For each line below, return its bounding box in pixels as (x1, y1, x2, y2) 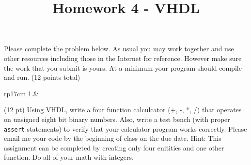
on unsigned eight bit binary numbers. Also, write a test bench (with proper (4, 114, 230, 124)
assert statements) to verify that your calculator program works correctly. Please (4, 123, 247, 134)
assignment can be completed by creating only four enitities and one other (4, 142, 224, 152)
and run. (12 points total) (4, 72, 80, 82)
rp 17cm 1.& (4, 88, 39, 98)
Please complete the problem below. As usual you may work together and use (4, 44, 234, 54)
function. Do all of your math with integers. (4, 152, 134, 162)
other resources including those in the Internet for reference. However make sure (4, 53, 242, 63)
